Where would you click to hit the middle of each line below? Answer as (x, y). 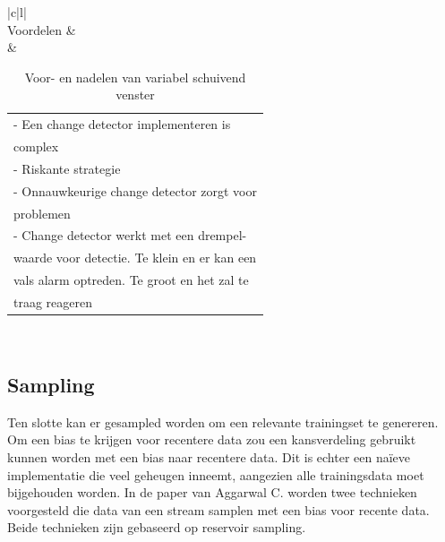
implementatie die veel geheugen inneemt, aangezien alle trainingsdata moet (216, 474)
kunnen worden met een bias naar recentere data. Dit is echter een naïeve (209, 457)
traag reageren (53, 301)
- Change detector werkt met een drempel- (130, 235)
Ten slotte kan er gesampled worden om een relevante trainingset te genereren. (223, 422)
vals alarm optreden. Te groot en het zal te (131, 280)
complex (36, 146)
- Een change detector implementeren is (122, 124)
